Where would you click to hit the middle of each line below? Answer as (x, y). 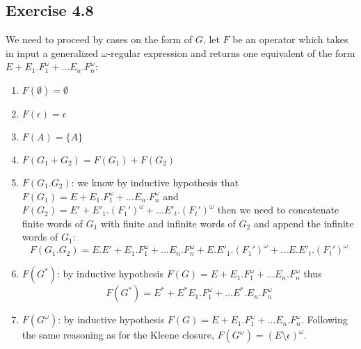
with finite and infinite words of (168, 223)
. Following (324, 319)
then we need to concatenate (278, 210)
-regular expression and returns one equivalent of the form (231, 52)
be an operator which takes (290, 39)
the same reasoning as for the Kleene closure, (118, 335)
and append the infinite (304, 223)
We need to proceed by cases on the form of (99, 39)
